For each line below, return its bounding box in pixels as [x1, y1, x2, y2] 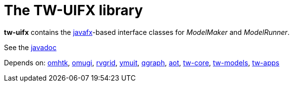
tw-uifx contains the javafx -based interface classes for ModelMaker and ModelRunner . [4, 28, 290, 36]
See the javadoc [4, 43, 57, 52]
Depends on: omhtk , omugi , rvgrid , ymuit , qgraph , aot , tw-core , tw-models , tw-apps [4, 58, 280, 67]
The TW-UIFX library [4, 2, 143, 19]
